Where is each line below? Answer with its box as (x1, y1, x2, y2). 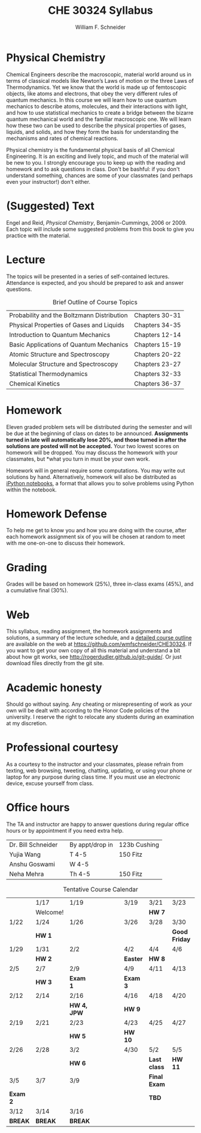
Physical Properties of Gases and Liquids (9, 321, 124, 329)
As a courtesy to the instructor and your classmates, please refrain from (6, 761, 184, 768)
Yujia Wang (9, 851, 41, 859)
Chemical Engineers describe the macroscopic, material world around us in (6, 70, 191, 78)
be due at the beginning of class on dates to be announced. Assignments (6, 430, 188, 437)
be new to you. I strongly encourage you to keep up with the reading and (6, 159, 185, 166)
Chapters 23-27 (134, 360, 181, 368)
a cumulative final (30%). (6, 587, 69, 594)
